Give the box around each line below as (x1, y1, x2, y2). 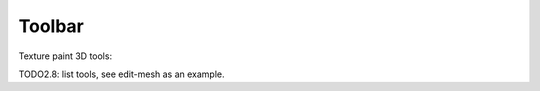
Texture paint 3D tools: (18, 50, 113, 62)
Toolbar (18, 15, 85, 37)
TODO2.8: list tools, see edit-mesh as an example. (18, 68, 225, 80)
